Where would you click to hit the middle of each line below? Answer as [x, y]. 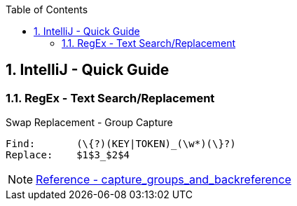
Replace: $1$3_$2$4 [68, 155]
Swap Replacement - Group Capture [89, 123]
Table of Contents [47, 9]
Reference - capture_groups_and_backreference [164, 180]
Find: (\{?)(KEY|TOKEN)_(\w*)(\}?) [121, 144]
